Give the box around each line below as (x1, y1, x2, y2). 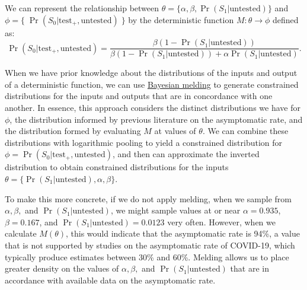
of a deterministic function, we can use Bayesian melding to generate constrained (5, 78, 299, 90)
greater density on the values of (5, 262, 119, 275)
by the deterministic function (128, 13, 234, 26)
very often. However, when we (167, 215, 276, 228)
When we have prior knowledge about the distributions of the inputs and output (5, 66, 298, 79)
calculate (5, 227, 37, 240)
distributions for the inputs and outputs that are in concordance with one (5, 90, 273, 102)
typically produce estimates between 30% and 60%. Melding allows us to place (5, 250, 289, 263)
